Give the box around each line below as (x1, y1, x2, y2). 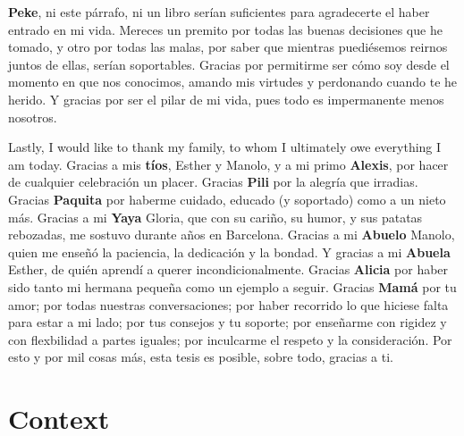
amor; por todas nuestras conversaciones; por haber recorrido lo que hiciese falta (8, 295, 449, 314)
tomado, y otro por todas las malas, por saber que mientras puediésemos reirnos (8, 38, 448, 56)
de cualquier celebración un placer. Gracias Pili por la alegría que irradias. (8, 172, 418, 191)
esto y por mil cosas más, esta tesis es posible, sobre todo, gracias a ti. (8, 348, 393, 366)
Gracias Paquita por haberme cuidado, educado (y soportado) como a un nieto (8, 189, 446, 208)
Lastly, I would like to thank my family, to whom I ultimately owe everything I (8, 138, 442, 156)
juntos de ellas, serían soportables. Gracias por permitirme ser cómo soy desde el (8, 54, 450, 73)
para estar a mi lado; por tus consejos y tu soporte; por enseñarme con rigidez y (8, 313, 447, 331)
